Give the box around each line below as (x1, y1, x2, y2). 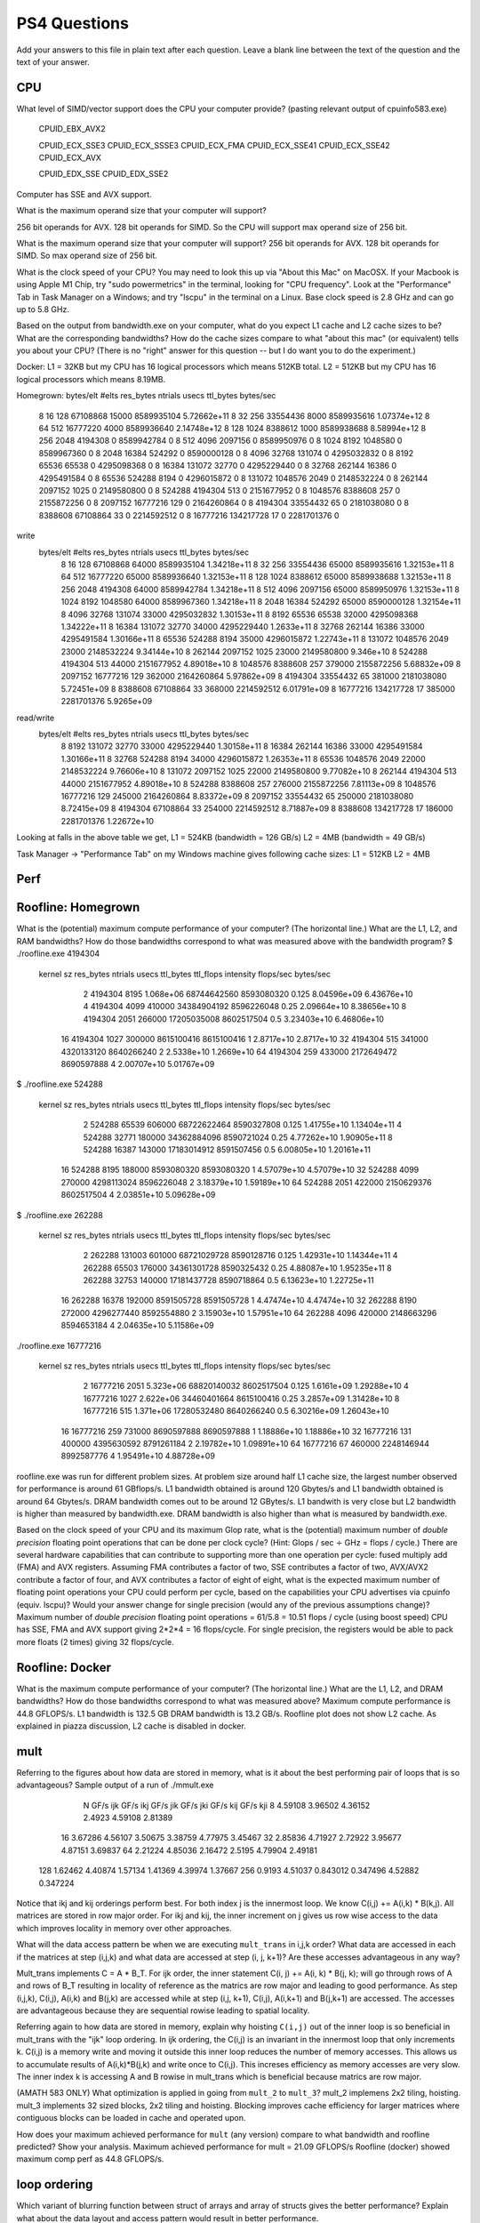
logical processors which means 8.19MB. (16, 373, 166, 384)
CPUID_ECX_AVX (38, 152, 102, 164)
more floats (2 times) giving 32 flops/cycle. (16, 1636, 174, 1647)
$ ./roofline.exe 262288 (16, 1209, 104, 1220)
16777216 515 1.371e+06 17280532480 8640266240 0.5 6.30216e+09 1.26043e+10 (83, 1406, 390, 1416)
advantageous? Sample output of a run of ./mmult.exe (16, 1779, 214, 1791)
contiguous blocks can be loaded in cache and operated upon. (16, 2113, 246, 2123)
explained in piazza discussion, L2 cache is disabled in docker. (16, 1721, 246, 1731)
